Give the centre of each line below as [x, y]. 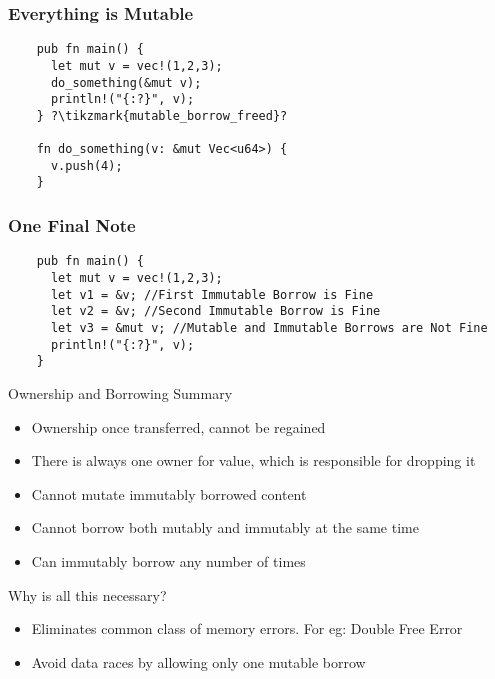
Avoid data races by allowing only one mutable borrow [198, 661]
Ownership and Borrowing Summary [120, 392]
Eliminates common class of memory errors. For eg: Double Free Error [247, 628]
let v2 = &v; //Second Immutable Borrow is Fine [215, 311]
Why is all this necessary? [87, 594]
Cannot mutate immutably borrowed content [169, 493]
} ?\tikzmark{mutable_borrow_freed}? [162, 115]
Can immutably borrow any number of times [168, 560]
